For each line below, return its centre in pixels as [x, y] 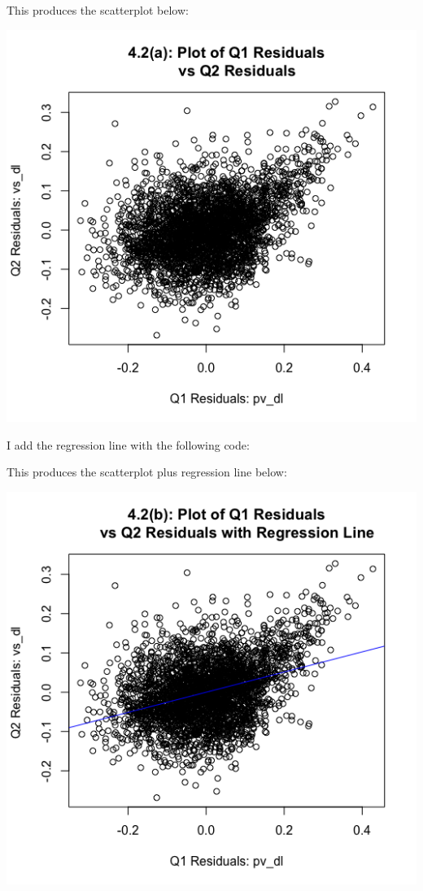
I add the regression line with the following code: [128, 444]
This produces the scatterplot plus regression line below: [147, 472]
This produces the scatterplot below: [98, 10]
